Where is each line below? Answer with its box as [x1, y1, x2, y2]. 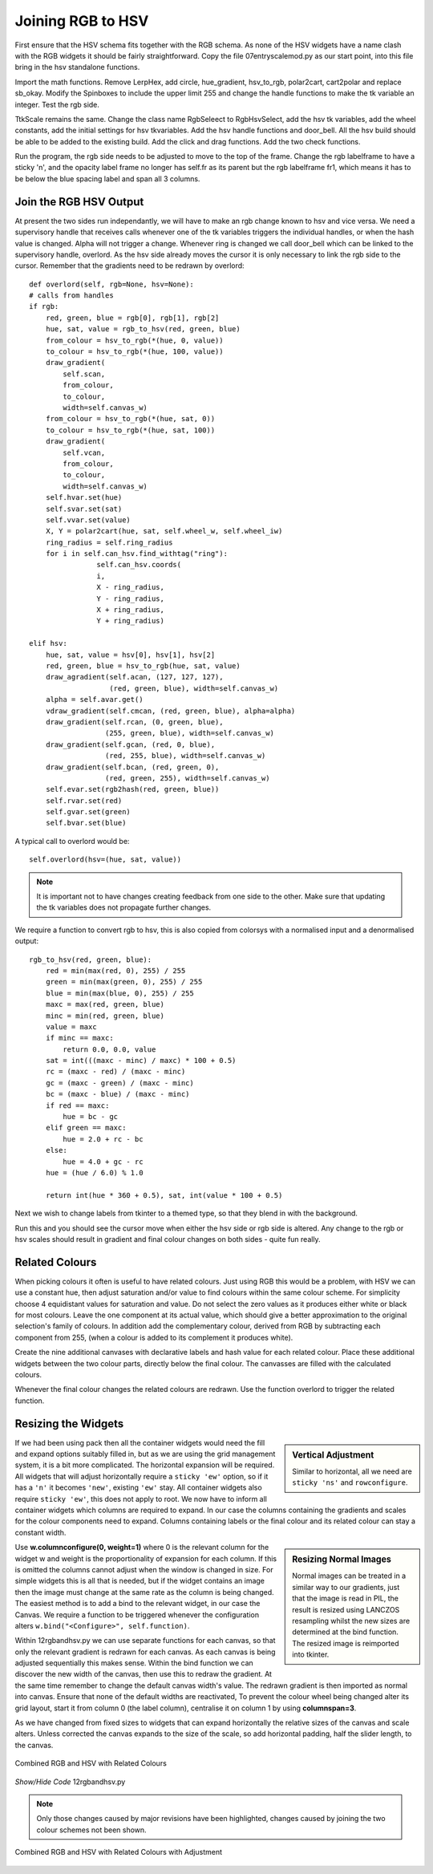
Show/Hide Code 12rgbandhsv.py [14, 1777, 126, 1787]
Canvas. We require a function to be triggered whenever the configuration [14, 1609, 260, 1620]
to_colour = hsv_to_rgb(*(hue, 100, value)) [45, 347, 224, 356]
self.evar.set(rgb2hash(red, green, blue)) [45, 785, 220, 794]
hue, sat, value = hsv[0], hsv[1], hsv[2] [45, 650, 216, 659]
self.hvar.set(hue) [45, 493, 123, 502]
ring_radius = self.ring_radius [45, 537, 173, 547]
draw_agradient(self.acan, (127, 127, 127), [45, 672, 224, 682]
